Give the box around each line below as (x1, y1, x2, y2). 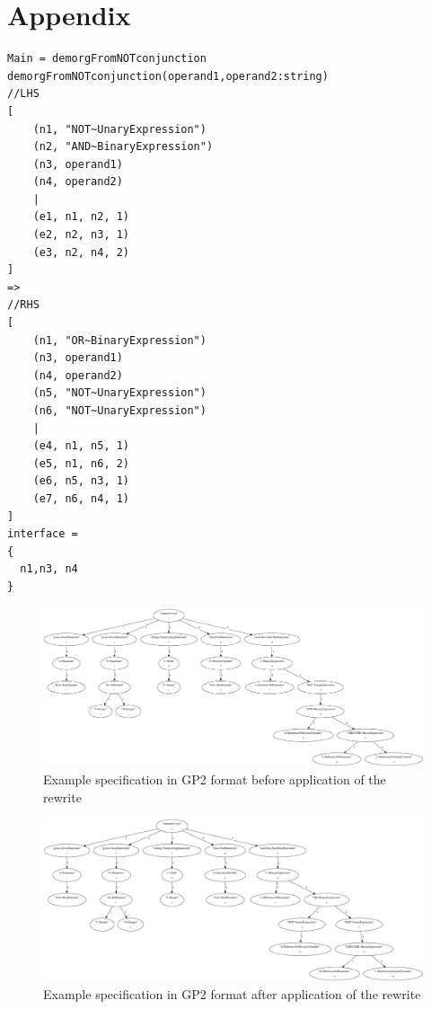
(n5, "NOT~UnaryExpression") (32, 386, 207, 400)
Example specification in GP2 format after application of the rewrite (43, 985, 421, 1004)
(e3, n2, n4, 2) (32, 245, 130, 259)
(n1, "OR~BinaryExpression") (32, 333, 207, 347)
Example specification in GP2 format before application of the (43, 769, 386, 788)
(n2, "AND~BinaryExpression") (32, 140, 214, 154)
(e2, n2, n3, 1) (32, 228, 130, 242)
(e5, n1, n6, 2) (32, 456, 130, 470)
